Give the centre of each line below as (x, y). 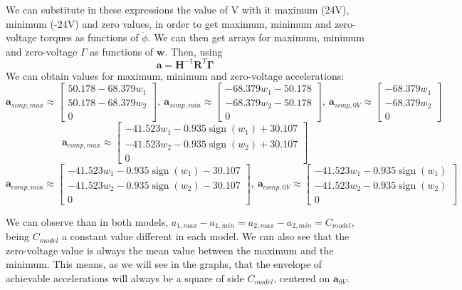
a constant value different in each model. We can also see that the (206, 236)
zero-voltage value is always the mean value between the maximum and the (170, 250)
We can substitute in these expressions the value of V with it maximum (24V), (178, 9)
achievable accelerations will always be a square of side (125, 278)
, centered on (302, 278)
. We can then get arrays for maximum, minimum (256, 37)
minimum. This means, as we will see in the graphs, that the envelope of (164, 264)
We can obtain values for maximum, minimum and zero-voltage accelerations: (175, 75)
